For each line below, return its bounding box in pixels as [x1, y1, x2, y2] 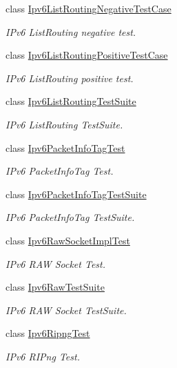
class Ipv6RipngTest [6, 326, 90, 340]
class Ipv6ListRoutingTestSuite [6, 94, 136, 108]
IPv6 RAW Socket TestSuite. [6, 302, 127, 317]
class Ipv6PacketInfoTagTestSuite [6, 186, 147, 201]
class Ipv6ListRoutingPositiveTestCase [6, 48, 168, 62]
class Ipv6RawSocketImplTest [6, 233, 130, 247]
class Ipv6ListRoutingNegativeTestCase [6, 1, 171, 15]
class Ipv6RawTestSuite [6, 280, 105, 294]
